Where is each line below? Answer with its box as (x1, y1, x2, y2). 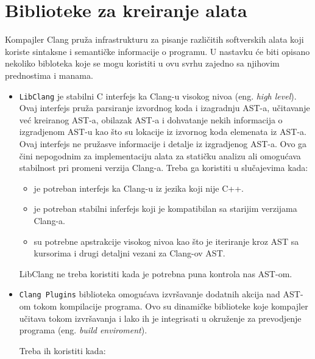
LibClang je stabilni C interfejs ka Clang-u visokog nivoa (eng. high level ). (19, 89, 297, 102)
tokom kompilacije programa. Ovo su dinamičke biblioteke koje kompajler (34, 299, 308, 312)
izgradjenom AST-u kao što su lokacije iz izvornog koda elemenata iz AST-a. (19, 125, 306, 138)
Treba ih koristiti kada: (19, 344, 106, 357)
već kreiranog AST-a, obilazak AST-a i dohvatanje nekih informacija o (19, 113, 283, 126)
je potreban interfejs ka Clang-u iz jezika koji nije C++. (34, 181, 244, 194)
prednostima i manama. (5, 68, 93, 81)
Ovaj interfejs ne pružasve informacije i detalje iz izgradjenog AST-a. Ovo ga (19, 137, 307, 150)
